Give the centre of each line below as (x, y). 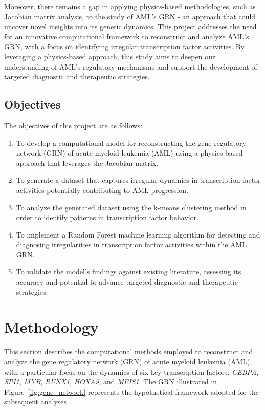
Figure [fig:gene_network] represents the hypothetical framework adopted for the (132, 391)
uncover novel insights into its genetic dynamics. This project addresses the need (130, 26)
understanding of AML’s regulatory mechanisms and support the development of (131, 66)
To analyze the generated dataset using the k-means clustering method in (131, 207)
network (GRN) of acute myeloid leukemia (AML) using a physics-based (129, 153)
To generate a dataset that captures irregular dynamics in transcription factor (138, 180)
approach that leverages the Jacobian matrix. (87, 163)
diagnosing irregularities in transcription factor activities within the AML (131, 244)
